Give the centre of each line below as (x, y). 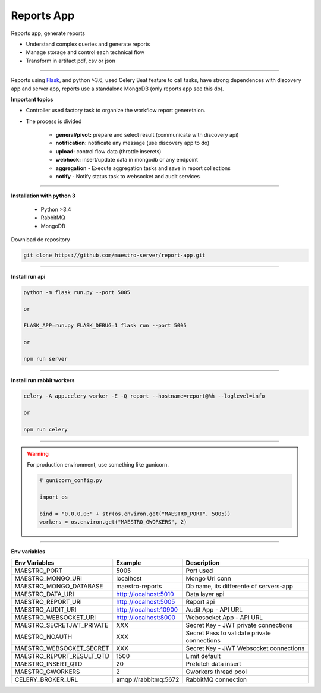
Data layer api (205, 594)
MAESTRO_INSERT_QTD (48, 664)
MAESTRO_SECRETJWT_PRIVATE (62, 625)
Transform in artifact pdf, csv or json (70, 61)
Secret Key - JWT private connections (239, 625)
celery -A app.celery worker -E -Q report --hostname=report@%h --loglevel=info (144, 396)
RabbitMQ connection (216, 679)
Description (203, 563)
